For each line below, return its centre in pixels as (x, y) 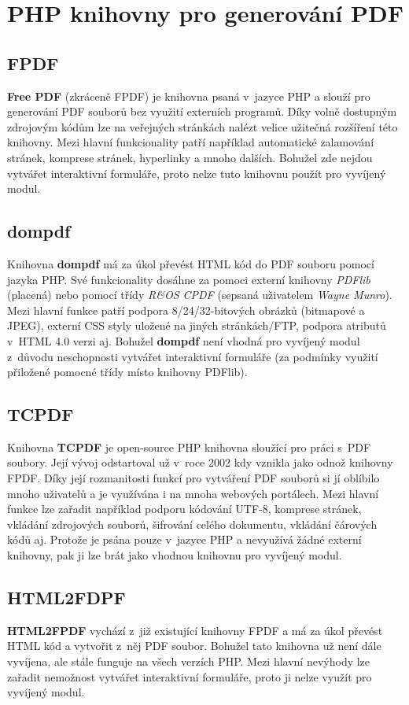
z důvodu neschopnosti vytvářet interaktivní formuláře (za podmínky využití (193, 356)
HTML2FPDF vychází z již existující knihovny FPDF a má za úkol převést (195, 630)
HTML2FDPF (66, 598)
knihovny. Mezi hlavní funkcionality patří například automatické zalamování (191, 142)
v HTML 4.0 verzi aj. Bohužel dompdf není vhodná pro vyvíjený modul (184, 340)
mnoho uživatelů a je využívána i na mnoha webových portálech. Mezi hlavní (193, 493)
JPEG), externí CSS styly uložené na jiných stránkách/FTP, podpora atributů (197, 325)
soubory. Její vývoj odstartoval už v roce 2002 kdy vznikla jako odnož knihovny (200, 462)
